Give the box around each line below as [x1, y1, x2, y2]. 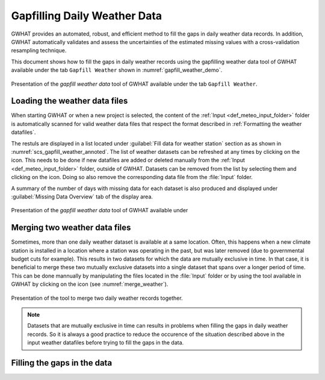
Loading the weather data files [11, 96, 128, 106]
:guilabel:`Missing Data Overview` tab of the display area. [11, 193, 153, 200]
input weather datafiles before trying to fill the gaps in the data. [27, 339, 184, 346]
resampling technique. [11, 47, 67, 54]
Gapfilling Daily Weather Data [11, 9, 162, 22]
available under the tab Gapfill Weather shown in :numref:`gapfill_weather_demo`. [11, 66, 223, 74]
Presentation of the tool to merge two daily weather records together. [11, 294, 183, 302]
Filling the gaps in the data [11, 358, 113, 368]
